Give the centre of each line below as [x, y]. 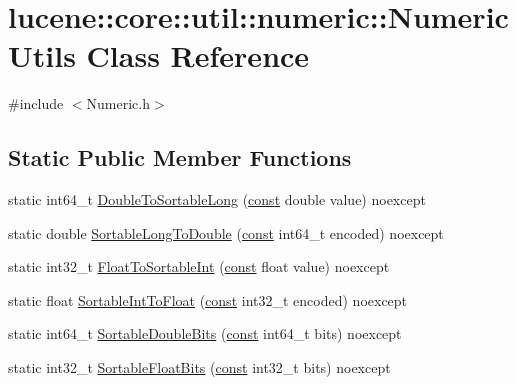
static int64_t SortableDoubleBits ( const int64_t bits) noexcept [205, 333]
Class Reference [198, 55]
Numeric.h [118, 103]
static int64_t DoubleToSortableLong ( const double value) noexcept [217, 199]
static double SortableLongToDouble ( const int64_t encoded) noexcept [226, 232]
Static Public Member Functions [180, 157]
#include [36, 103]
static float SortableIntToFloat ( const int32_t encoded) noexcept [208, 299]
